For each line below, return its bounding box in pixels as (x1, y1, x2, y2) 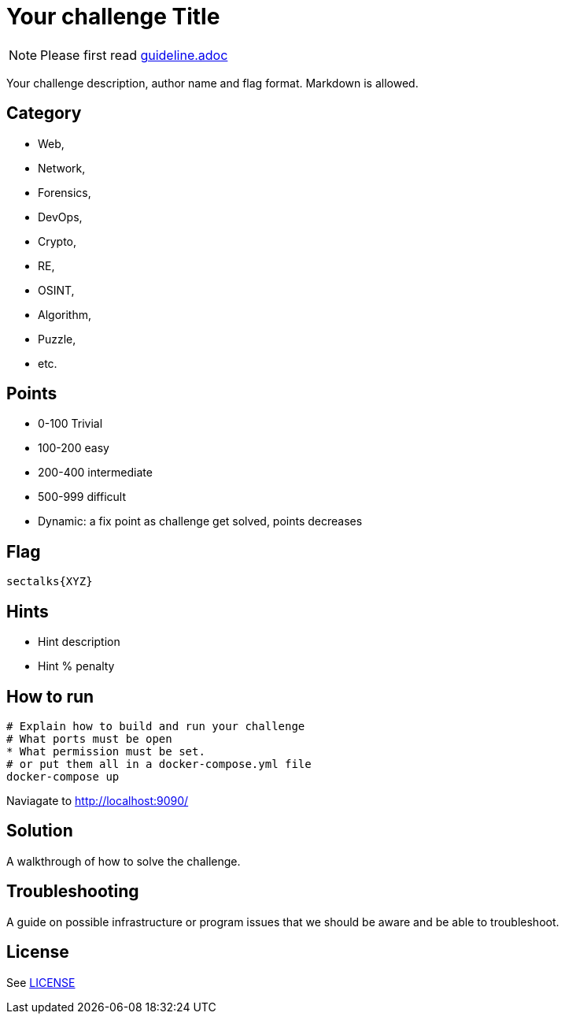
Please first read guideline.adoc (40, 46, 228, 63)
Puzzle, (38, 332, 76, 346)
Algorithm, (38, 307, 91, 321)
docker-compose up (6, 770, 120, 783)
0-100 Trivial (38, 417, 103, 431)
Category (6, 103, 82, 124)
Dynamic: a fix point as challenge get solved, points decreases (38, 514, 363, 529)
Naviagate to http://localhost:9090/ (6, 793, 189, 807)
